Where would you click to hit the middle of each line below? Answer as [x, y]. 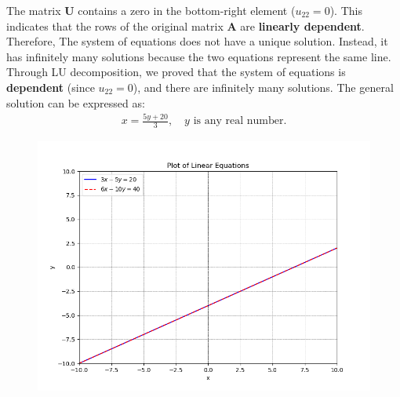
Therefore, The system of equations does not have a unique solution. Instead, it [197, 41]
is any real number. [240, 121]
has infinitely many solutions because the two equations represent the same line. [199, 56]
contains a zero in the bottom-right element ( [187, 10]
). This [346, 10]
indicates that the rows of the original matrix [115, 25]
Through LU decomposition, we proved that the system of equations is [176, 72]
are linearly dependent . [302, 25]
